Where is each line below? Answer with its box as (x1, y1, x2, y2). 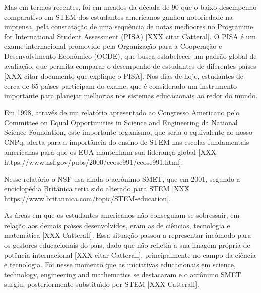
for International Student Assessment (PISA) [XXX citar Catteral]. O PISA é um (4, 31, 256, 41)
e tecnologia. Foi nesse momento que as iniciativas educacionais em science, (4, 259, 236, 270)
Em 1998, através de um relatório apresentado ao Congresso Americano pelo (4, 107, 240, 117)
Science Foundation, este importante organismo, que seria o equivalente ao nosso (4, 127, 253, 137)
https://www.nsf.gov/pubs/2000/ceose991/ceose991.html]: (4, 156, 183, 167)
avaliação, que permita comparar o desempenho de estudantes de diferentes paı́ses (4, 60, 256, 71)
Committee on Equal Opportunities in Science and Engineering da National (4, 117, 238, 127)
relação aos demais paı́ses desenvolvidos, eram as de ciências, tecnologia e (4, 219, 230, 230)
